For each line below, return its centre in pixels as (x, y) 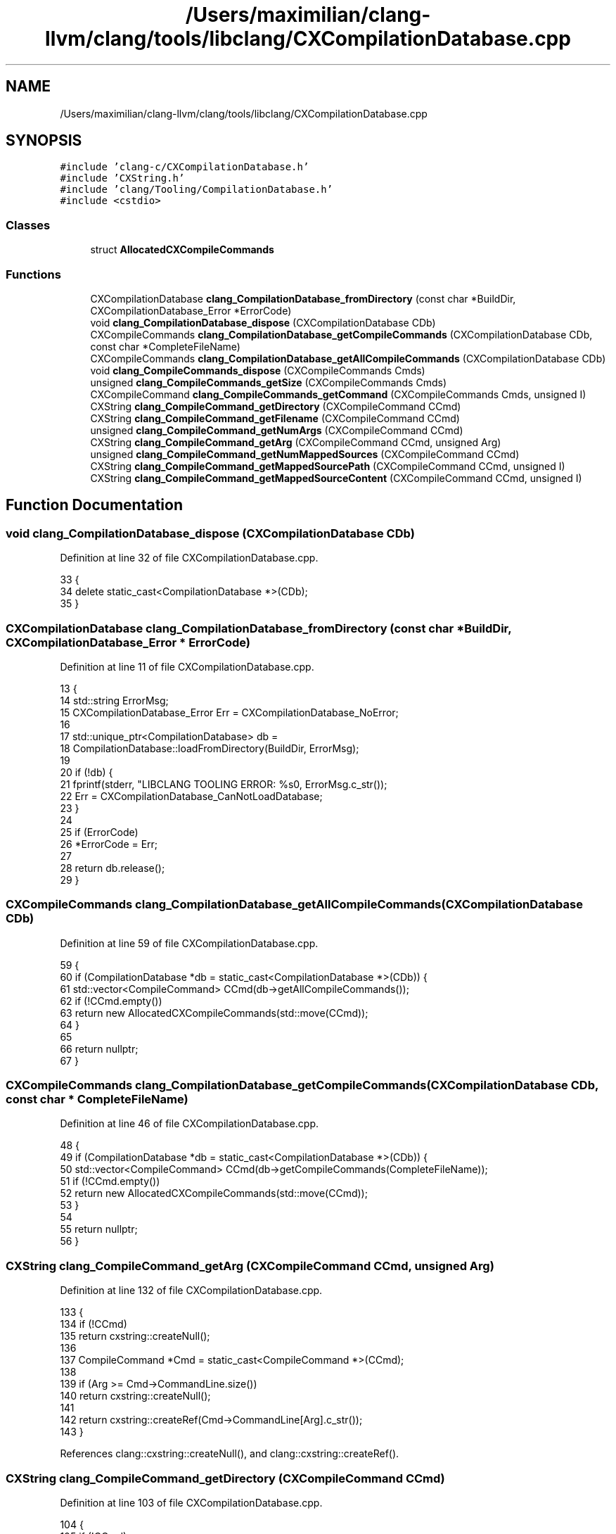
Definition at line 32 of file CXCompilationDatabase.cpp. (189, 558)
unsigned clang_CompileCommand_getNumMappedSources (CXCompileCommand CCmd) (305, 454)
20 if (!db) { (86, 772)
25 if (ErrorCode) (99, 832)
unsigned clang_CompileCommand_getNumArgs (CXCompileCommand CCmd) (277, 430)
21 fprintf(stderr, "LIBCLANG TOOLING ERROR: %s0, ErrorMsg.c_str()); (224, 784)
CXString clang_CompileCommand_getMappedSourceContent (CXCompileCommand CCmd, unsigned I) (336, 478)
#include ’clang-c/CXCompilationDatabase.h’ (185, 167)
